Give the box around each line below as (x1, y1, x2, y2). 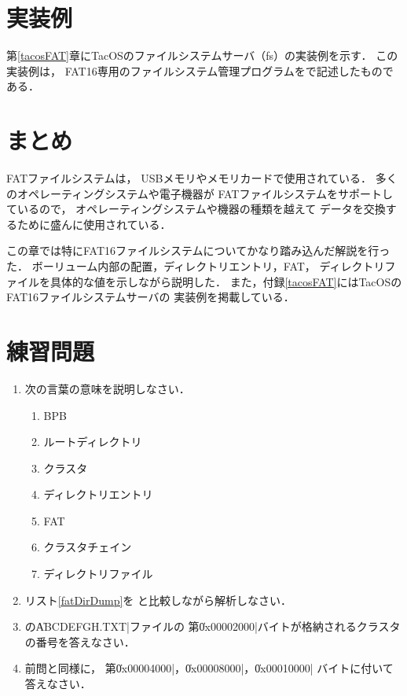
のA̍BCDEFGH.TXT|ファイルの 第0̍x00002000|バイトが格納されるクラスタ (24, 618, 401, 635)
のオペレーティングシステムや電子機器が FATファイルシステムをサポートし (6, 185, 394, 201)
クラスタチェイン (43, 539, 132, 555)
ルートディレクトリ (43, 433, 142, 450)
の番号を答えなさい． (24, 633, 135, 650)
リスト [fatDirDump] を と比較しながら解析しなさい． (24, 591, 291, 608)
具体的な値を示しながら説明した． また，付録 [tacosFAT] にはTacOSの (49, 273, 402, 289)
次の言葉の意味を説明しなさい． (24, 380, 190, 396)
